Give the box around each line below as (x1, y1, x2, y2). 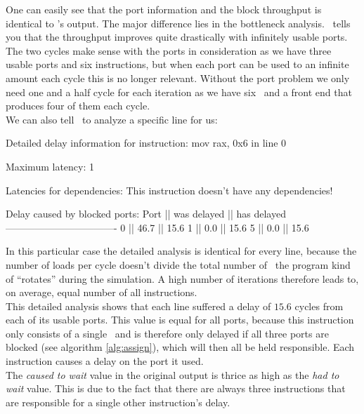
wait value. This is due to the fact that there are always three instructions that (6, 381, 346, 396)
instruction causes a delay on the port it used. (6, 354, 204, 368)
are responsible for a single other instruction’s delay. (6, 394, 230, 409)
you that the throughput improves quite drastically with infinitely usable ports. (6, 29, 348, 44)
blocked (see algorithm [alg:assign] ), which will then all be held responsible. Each (6, 340, 355, 354)
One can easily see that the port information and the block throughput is (6, 2, 322, 16)
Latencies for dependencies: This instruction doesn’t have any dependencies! (6, 182, 333, 197)
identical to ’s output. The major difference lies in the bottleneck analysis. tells (6, 15, 351, 30)
